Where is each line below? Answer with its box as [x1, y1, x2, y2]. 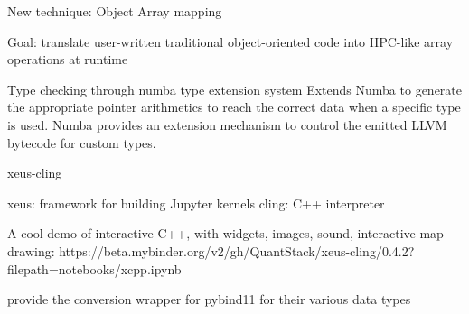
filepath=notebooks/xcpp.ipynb [7, 259, 182, 278]
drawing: [7, 241, 55, 260]
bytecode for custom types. [7, 133, 156, 152]
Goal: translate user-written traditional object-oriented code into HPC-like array [7, 32, 454, 51]
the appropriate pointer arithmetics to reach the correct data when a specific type [7, 97, 461, 116]
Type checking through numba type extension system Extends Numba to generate [7, 79, 463, 98]
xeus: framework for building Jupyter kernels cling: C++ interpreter [7, 193, 385, 212]
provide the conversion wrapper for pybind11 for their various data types [7, 290, 411, 309]
